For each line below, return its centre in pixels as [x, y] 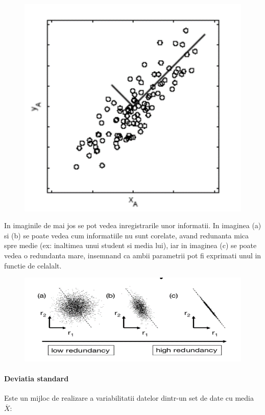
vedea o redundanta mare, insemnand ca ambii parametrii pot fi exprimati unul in [133, 255]
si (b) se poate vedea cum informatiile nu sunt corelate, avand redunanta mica [127, 235]
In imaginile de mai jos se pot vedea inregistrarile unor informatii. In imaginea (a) [133, 225]
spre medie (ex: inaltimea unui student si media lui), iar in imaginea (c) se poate [130, 245]
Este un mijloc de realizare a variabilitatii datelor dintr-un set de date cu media [129, 398]
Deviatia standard [37, 378]
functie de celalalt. [33, 265]
